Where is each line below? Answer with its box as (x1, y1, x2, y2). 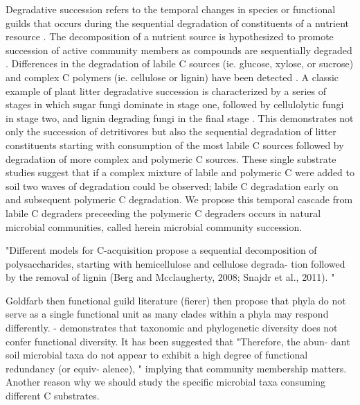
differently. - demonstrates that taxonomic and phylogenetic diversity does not (6, 320, 338, 335)
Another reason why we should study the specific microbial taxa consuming (6, 374, 326, 389)
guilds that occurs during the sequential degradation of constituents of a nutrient (6, 15, 350, 30)
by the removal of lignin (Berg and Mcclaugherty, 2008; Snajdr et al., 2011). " (6, 270, 335, 284)
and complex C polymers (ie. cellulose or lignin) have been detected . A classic (6, 69, 339, 84)
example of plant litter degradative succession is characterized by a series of (6, 83, 326, 98)
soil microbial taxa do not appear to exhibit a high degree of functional (6, 347, 308, 362)
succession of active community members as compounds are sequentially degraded (6, 42, 352, 57)
